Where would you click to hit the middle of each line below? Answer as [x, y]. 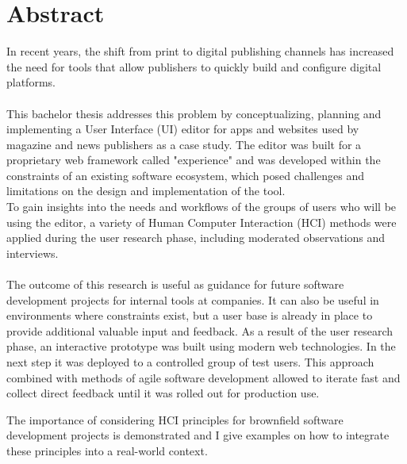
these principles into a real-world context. [107, 450]
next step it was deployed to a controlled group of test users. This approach [190, 362]
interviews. [33, 253]
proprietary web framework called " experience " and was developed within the [194, 160]
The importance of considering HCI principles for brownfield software [175, 419]
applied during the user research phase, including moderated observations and [196, 238]
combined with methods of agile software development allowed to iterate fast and [203, 377]
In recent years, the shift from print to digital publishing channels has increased [200, 51]
